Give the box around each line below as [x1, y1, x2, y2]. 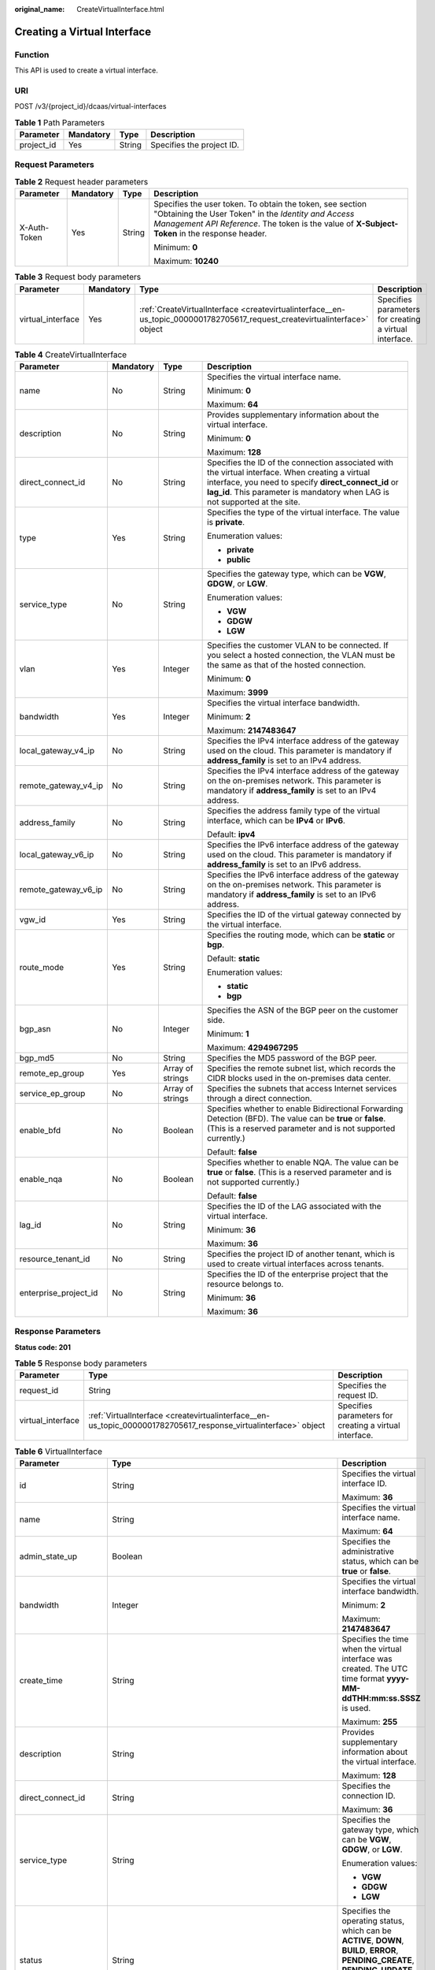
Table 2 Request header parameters [14, 177, 149, 187]
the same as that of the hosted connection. [207, 659, 366, 670]
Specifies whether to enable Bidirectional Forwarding [207, 1103, 404, 1114]
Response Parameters [14, 1326, 101, 1337]
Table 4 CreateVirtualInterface [14, 349, 127, 360]
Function [14, 49, 50, 60]
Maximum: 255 [341, 1716, 398, 1727]
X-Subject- [356, 218, 399, 229]
